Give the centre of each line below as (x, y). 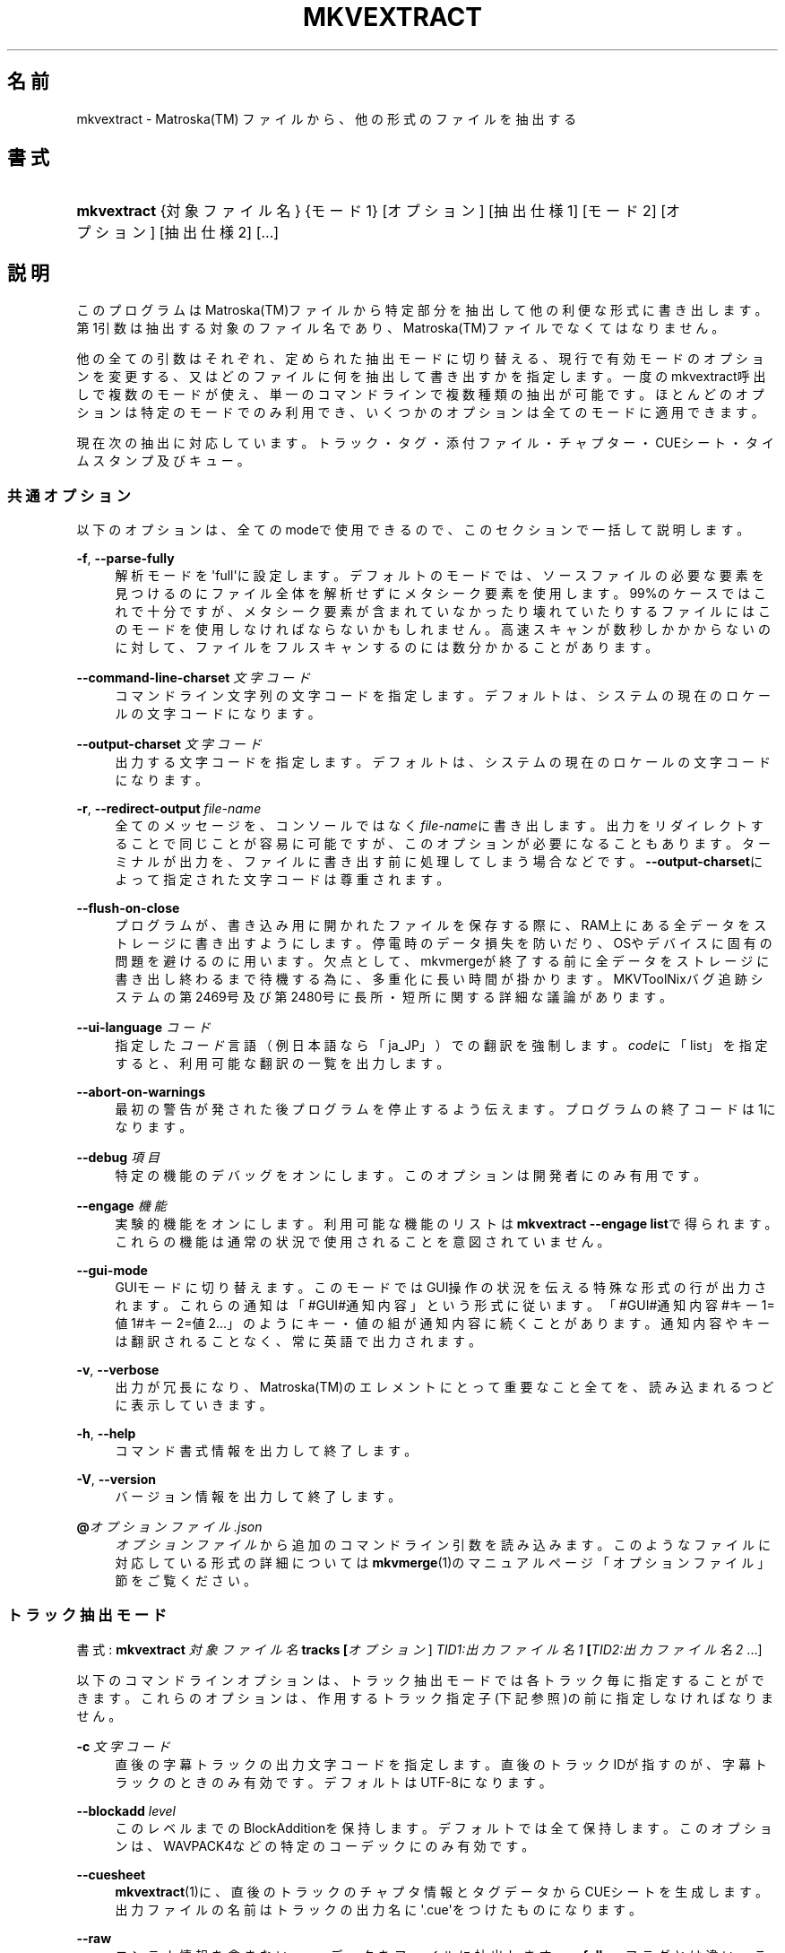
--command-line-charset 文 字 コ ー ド (194, 678)
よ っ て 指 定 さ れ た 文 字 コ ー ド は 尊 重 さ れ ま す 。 (282, 880)
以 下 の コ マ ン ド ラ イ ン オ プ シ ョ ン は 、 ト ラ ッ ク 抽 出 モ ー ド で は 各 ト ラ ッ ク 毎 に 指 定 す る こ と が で (420, 1680)
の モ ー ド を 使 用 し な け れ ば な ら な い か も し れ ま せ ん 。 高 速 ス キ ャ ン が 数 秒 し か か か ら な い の (443, 629)
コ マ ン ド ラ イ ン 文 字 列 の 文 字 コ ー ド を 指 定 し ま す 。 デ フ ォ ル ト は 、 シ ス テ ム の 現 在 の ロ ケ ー (443, 696)
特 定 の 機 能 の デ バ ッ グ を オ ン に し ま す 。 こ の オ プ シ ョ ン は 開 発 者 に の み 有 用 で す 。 (411, 1176)
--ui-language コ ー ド (143, 1028)
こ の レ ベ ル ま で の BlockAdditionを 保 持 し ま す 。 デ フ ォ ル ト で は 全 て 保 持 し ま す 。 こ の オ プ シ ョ (444, 1827)
